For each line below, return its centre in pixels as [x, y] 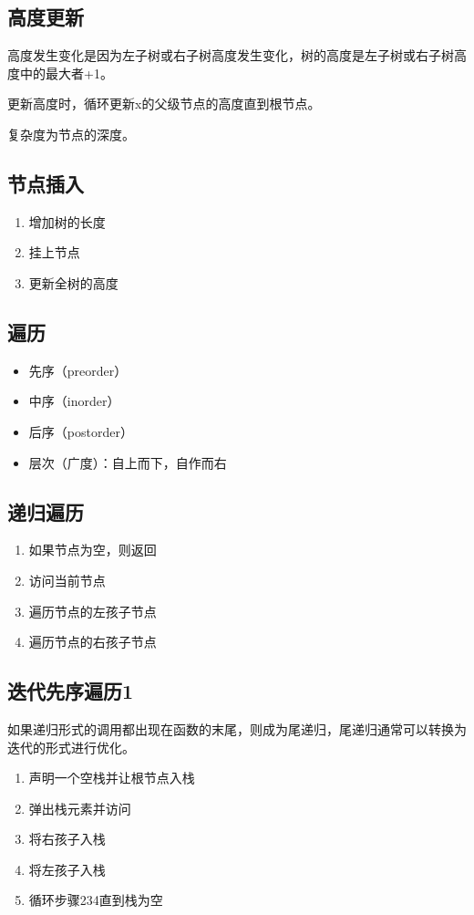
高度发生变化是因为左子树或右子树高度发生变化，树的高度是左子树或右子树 [231, 55]
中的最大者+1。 [66, 73]
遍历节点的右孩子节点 [93, 642]
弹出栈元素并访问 [80, 808]
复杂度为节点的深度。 [71, 134]
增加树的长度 [67, 221]
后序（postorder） [81, 431]
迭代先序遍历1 [71, 691]
